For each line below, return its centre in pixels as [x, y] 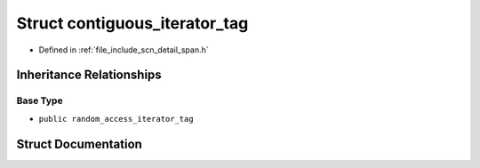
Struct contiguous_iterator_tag [132, 23]
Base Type [40, 100]
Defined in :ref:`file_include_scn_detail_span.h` [124, 50]
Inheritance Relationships [89, 75]
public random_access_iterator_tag [116, 119]
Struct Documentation [79, 144]
